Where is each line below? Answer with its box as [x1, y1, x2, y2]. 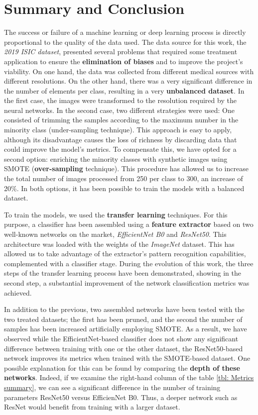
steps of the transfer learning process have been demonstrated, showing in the [4, 268, 241, 278]
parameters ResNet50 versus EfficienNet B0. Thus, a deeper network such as [4, 392, 238, 402]
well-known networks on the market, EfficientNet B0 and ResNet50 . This [4, 229, 227, 239]
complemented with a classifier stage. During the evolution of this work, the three [4, 258, 254, 268]
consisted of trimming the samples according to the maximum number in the [4, 114, 239, 125]
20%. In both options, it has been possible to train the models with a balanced [4, 183, 245, 193]
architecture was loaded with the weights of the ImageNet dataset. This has [4, 238, 235, 249]
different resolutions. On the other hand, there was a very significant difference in [4, 76, 253, 86]
